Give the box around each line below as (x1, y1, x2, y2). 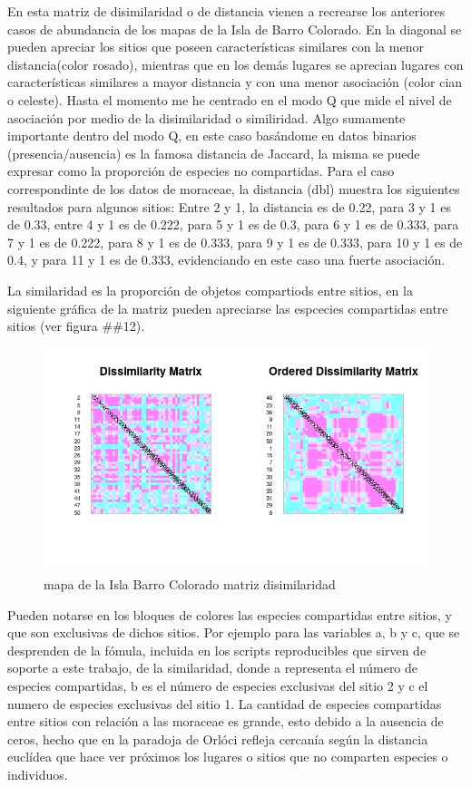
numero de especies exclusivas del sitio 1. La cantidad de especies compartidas (7, 694, 442, 713)
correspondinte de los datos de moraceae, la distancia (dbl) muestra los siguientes (7, 179, 460, 198)
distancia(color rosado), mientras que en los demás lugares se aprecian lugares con (7, 54, 464, 73)
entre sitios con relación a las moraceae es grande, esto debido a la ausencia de (7, 712, 444, 731)
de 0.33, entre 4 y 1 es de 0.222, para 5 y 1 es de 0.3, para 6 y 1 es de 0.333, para (7, 215, 459, 234)
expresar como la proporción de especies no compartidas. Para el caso (7, 161, 395, 180)
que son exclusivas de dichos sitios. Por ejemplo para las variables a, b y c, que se (7, 623, 460, 642)
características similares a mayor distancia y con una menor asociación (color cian (7, 73, 463, 92)
